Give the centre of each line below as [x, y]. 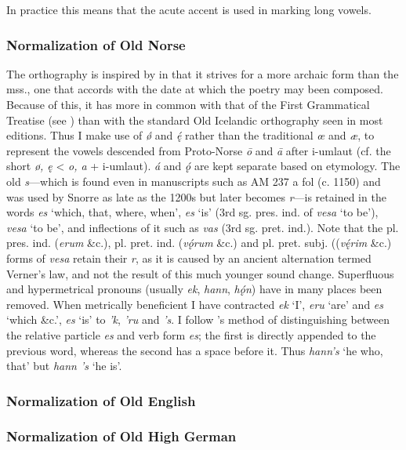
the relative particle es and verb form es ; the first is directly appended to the [191, 334]
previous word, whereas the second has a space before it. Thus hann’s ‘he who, [195, 350]
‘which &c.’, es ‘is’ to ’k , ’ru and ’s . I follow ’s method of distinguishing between [198, 319]
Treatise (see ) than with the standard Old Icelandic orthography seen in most [195, 120]
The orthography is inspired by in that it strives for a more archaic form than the [203, 73]
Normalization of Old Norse [96, 44]
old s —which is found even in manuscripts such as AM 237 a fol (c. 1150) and [194, 181]
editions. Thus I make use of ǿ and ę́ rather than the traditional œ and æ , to [190, 135]
